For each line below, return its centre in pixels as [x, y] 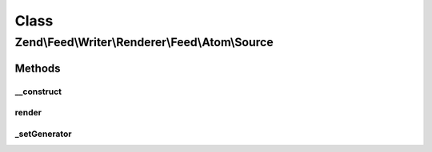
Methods [38, 68]
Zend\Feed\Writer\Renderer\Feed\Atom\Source [144, 42]
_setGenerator [43, 134]
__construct [38, 92]
